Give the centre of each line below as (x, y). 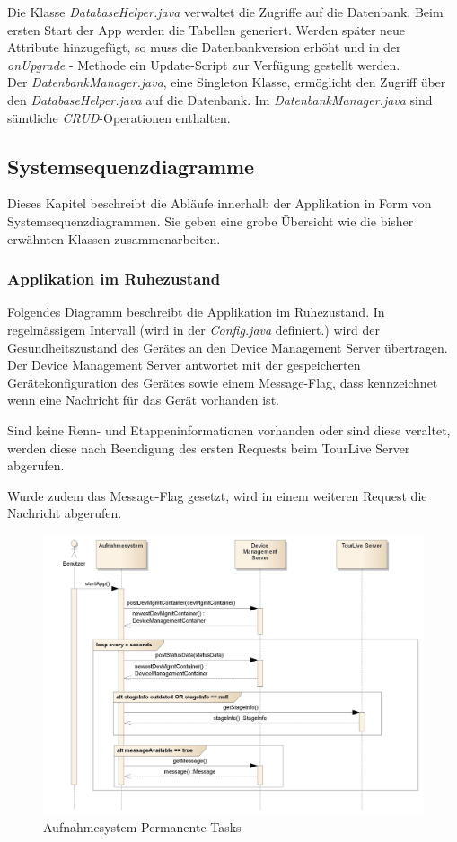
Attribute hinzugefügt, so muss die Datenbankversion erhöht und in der (204, 47)
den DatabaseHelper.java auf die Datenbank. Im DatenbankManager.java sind (220, 99)
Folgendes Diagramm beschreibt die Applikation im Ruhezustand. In (196, 312)
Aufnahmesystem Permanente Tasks (142, 827)
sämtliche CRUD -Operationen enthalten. (119, 117)
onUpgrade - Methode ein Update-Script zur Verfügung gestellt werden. (204, 64)
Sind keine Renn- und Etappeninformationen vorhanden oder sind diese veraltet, (229, 430)
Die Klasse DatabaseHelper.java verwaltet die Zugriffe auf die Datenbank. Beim (225, 12)
